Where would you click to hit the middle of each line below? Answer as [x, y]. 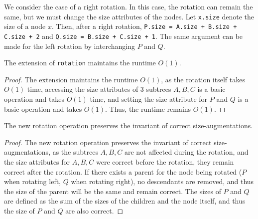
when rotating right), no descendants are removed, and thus [162, 181]
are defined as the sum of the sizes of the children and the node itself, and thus [125, 201]
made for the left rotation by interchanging [70, 46]
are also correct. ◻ [94, 210]
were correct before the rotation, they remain [165, 161]
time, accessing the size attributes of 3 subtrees [99, 89]
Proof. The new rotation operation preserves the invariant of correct [108, 142]
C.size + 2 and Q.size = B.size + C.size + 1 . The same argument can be [124, 36]
